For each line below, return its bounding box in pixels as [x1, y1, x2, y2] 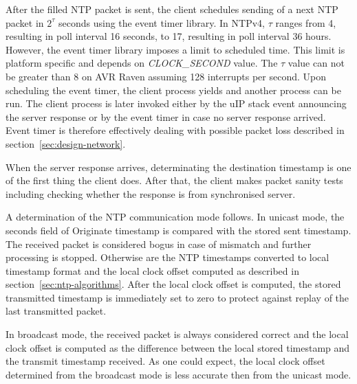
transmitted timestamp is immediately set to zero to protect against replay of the [6, 290, 349, 304]
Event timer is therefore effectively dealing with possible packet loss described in [6, 123, 345, 137]
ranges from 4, [275, 15, 336, 30]
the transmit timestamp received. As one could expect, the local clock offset [6, 354, 325, 368]
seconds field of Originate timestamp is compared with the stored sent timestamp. [6, 223, 351, 237]
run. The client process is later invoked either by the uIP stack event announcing [6, 96, 347, 111]
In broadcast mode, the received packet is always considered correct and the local [6, 327, 349, 341]
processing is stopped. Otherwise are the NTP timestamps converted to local [6, 250, 329, 264]
